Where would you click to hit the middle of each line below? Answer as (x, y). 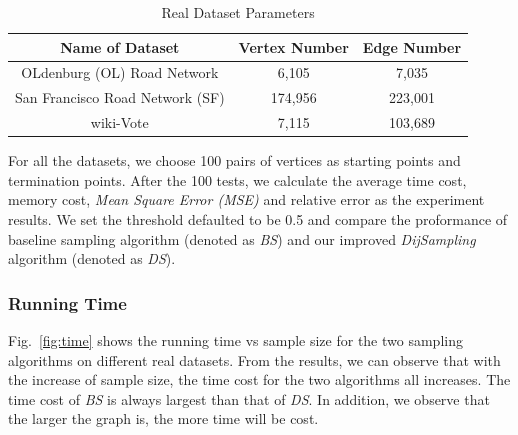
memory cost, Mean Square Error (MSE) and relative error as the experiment (246, 199)
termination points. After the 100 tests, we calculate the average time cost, (237, 179)
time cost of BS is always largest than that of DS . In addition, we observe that (249, 398)
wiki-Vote (119, 122)
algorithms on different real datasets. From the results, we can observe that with (254, 359)
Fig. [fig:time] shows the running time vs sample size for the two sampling (235, 340)
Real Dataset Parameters (238, 12)
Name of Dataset (120, 46)
